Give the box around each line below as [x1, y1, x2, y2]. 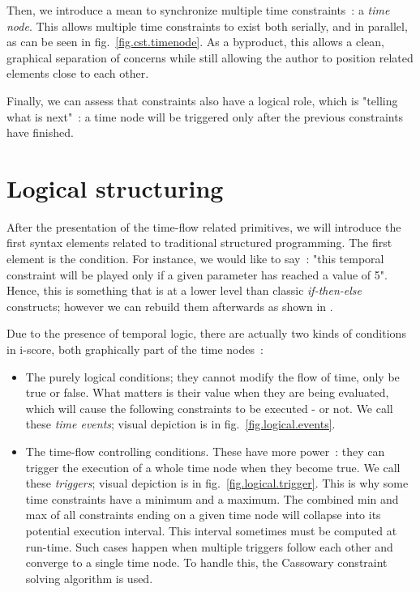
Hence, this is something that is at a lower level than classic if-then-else [6, 282, 362, 299]
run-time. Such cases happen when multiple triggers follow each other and [25, 538, 393, 555]
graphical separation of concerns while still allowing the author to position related [6, 49, 414, 66]
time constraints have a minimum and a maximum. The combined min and [25, 490, 399, 507]
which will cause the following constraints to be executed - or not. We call [25, 399, 393, 416]
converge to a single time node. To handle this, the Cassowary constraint [25, 554, 388, 571]
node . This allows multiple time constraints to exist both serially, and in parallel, [6, 17, 408, 34]
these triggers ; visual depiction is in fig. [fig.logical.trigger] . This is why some [25, 475, 409, 492]
